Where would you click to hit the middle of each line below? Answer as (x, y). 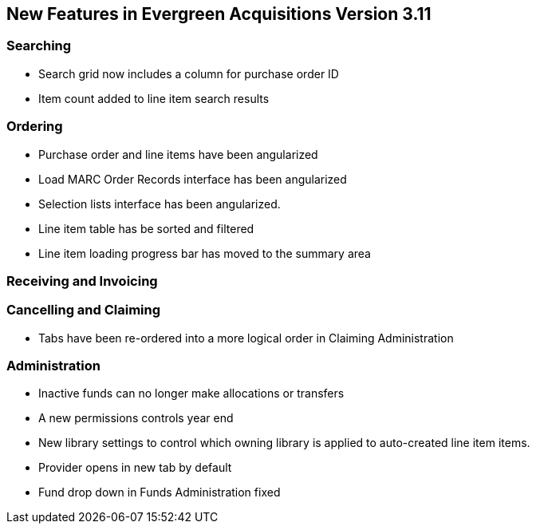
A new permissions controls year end (136, 418)
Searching (39, 46)
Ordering (35, 127)
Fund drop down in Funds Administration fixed (160, 492)
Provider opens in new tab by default (135, 468)
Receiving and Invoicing (82, 281)
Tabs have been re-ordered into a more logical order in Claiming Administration (246, 338)
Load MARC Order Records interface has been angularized (193, 179)
